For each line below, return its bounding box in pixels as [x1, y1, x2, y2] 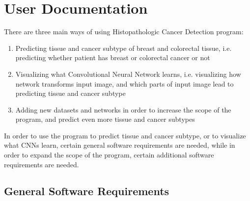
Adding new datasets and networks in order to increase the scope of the [15, 104, 231, 114]
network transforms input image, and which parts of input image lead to [15, 78, 234, 89]
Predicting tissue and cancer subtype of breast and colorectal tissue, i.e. [15, 43, 232, 53]
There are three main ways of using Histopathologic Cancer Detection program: [4, 26, 244, 37]
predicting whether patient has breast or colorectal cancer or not [15, 52, 210, 63]
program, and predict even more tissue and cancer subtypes [15, 114, 195, 124]
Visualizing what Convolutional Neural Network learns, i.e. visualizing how [15, 68, 241, 79]
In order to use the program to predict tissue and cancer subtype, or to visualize [4, 130, 246, 140]
